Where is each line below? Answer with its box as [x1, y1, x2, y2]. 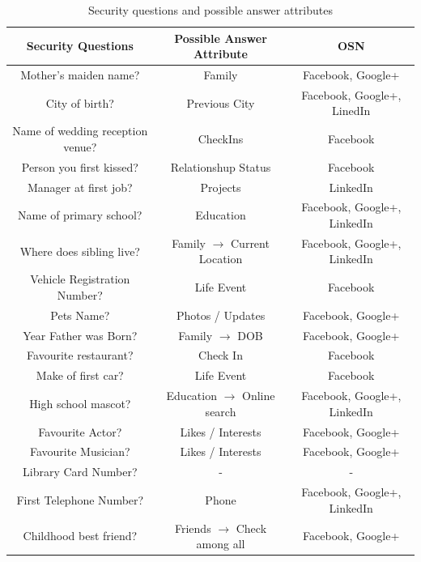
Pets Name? [50, 306, 110, 323]
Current [231, 234, 270, 251]
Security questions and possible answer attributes [88, 2, 333, 18]
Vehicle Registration [30, 270, 130, 287]
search [205, 402, 236, 419]
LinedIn [332, 102, 371, 119]
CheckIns [198, 130, 244, 147]
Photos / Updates [176, 306, 266, 323]
